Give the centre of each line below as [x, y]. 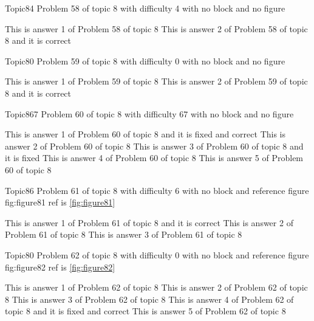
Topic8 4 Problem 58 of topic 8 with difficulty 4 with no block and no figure [145, 8]
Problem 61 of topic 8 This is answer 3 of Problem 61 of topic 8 [124, 234]
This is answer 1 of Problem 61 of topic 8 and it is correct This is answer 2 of [149, 222]
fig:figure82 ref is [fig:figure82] [60, 267]
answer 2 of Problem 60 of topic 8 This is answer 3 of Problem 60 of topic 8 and [154, 146]
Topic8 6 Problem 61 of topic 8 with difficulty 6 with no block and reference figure [157, 190]
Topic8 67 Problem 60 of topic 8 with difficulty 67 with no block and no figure [149, 113]
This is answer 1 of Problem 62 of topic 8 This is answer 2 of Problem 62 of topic [156, 287]
